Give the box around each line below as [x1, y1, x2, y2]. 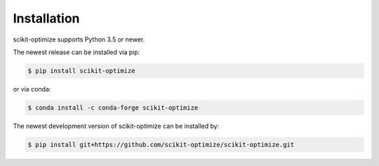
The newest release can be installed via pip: [13, 48, 140, 56]
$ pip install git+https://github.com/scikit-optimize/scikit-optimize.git [27, 141, 295, 148]
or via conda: [13, 84, 51, 93]
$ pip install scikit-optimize [27, 67, 136, 75]
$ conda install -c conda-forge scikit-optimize [27, 103, 199, 112]
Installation [13, 11, 80, 26]
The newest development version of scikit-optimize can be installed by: [13, 122, 220, 130]
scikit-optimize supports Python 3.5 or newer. [13, 35, 145, 44]
